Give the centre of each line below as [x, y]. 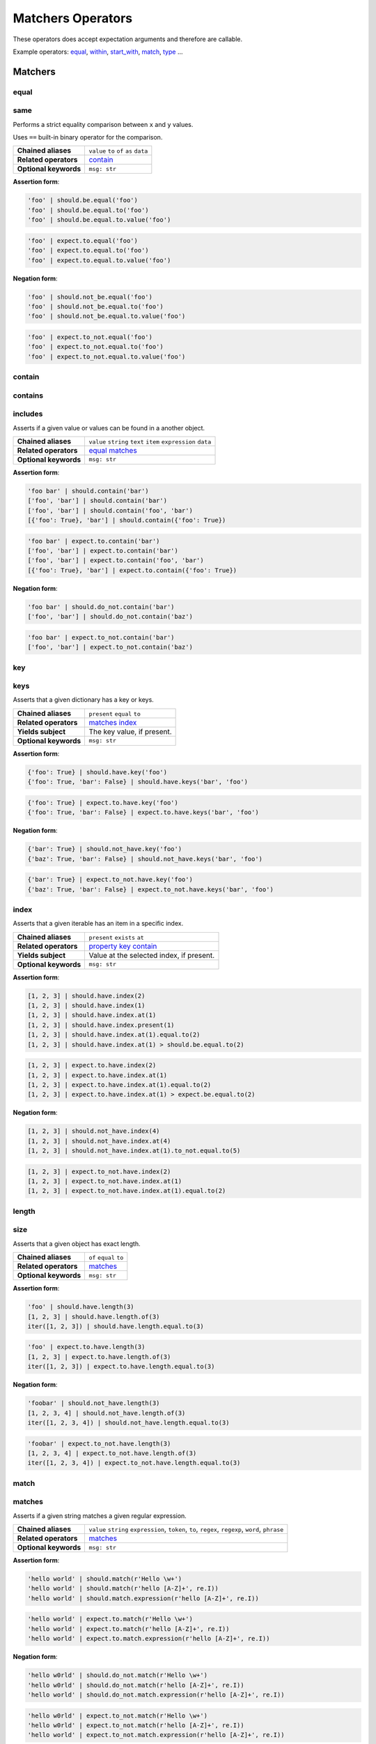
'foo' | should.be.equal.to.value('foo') [99, 220]
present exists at [116, 937]
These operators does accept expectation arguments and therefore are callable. [128, 39]
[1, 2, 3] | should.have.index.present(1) [101, 1025]
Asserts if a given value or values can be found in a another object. [109, 428]
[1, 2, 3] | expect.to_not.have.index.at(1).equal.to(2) [127, 1191]
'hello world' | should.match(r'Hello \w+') [105, 1579]
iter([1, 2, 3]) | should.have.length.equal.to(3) [116, 1326]
